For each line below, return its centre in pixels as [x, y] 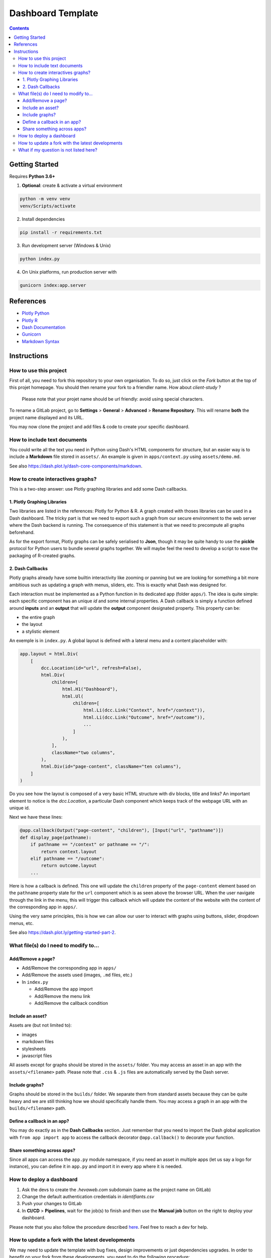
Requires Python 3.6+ [32, 177]
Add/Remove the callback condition [71, 1003]
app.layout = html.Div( [49, 654]
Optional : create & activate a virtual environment [72, 186]
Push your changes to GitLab [52, 1204]
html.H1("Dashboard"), [90, 689]
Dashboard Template [54, 13]
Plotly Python [36, 313]
